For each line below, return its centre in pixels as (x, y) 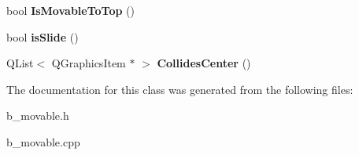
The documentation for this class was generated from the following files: (180, 89)
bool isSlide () (43, 36)
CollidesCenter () (204, 63)
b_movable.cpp (43, 141)
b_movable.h (38, 115)
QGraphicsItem (89, 63)
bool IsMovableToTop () (71, 10)
